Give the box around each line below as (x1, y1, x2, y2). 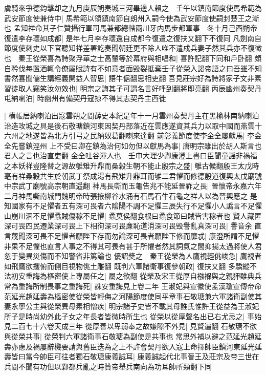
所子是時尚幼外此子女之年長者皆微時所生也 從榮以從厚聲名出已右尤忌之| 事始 (4, 310, 262, 321)
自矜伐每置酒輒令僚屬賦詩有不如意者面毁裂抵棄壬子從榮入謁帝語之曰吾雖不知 (4, 62, 262, 73)
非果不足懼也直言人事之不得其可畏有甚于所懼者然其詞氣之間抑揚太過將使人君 (4, 240, 262, 251)
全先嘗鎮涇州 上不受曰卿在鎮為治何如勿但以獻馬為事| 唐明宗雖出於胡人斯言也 (4, 140, 262, 151)
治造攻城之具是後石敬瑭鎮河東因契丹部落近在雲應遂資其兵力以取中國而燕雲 (4, 120, 255, 131)
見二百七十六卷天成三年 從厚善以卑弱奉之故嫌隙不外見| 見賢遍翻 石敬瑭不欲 (4, 321, 257, 331)
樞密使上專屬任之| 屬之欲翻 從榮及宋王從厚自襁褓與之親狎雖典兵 (47, 270, 262, 281)
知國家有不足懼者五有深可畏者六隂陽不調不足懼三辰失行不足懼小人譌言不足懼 (4, 200, 262, 211)
